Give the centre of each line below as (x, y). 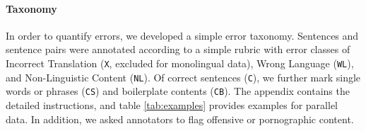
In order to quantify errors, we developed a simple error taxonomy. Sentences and (182, 35)
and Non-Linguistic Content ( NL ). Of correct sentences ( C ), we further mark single (183, 77)
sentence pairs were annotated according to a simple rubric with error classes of (178, 49)
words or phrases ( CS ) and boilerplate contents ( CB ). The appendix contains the (178, 91)
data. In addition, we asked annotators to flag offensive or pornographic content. (180, 119)
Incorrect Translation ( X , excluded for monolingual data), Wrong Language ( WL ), (180, 63)
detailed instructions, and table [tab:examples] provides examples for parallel (172, 104)
